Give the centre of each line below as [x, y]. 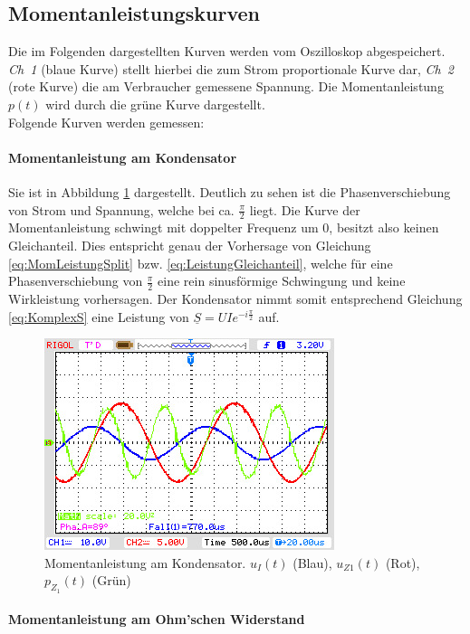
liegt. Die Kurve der [305, 209]
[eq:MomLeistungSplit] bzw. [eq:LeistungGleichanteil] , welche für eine [201, 263]
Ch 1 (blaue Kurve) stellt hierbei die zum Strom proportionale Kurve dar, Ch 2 [231, 68]
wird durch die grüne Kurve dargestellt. [155, 104]
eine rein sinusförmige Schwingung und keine [282, 281]
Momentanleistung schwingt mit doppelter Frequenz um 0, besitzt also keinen [224, 227]
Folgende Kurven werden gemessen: [106, 122]
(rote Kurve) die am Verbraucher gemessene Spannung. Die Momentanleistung [226, 86]
